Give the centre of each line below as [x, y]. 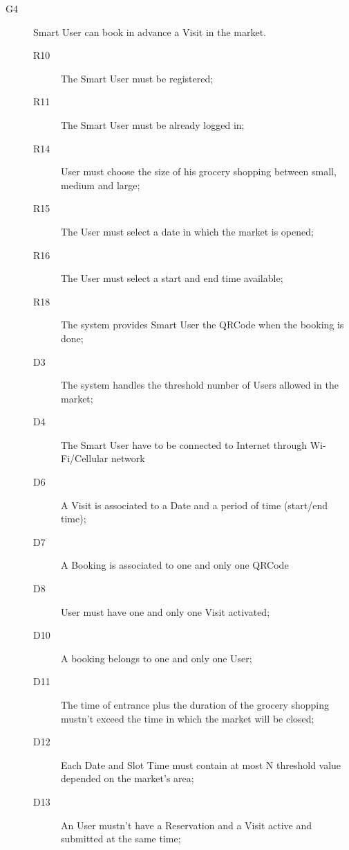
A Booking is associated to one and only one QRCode [175, 565]
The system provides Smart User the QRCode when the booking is [202, 325]
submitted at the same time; [121, 839]
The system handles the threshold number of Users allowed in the [200, 385]
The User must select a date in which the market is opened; [187, 231]
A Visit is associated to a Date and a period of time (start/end [195, 505]
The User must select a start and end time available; [172, 278]
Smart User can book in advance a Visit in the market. [150, 32]
